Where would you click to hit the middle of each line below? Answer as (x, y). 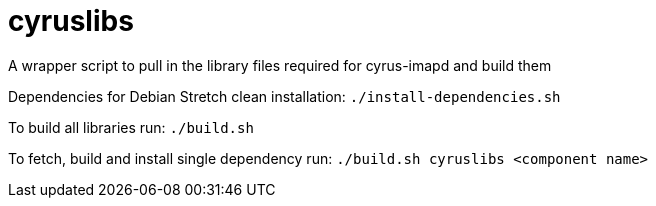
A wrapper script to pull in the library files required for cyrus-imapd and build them (280, 65)
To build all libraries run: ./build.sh (131, 127)
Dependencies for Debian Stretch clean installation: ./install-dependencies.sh (284, 96)
